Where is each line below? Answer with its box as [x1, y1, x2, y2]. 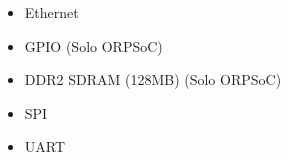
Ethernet [24, 2, 79, 22]
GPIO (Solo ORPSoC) [24, 35, 163, 56]
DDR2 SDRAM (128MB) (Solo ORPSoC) [24, 69, 282, 90]
